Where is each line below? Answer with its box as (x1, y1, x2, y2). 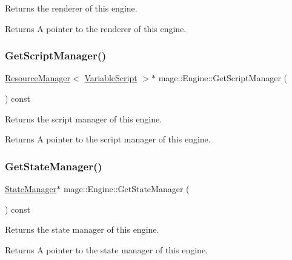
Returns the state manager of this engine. (5, 223, 159, 236)
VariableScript (84, 72, 138, 84)
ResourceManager (5, 72, 71, 84)
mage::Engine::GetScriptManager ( (158, 72, 287, 84)
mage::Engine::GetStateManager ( (63, 182, 190, 195)
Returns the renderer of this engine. (5, 2, 138, 14)
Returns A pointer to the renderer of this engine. (5, 22, 187, 35)
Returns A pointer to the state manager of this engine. (5, 243, 208, 256)
